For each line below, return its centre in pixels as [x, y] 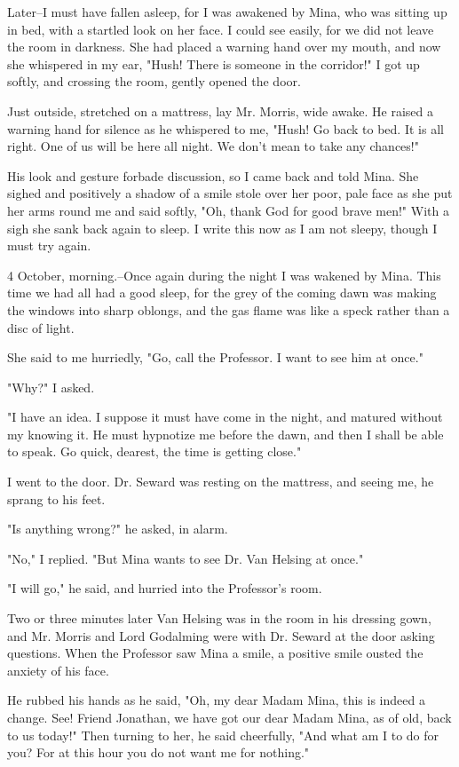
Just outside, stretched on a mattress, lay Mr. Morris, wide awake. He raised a [221, 111]
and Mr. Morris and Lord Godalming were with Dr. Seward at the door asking [221, 635]
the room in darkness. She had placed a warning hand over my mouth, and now [224, 47]
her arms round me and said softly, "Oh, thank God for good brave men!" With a [228, 210]
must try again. [49, 245]
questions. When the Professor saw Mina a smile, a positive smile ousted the [215, 653]
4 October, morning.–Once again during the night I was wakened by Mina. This [224, 275]
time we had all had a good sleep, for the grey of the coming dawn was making [222, 293]
